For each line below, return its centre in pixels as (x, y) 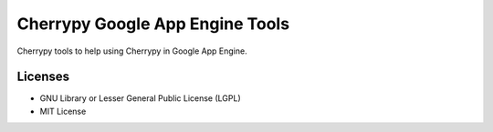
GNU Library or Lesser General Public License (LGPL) (140, 98)
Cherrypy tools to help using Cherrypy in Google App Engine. (132, 51)
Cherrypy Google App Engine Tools (153, 24)
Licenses (43, 77)
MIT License (63, 111)
